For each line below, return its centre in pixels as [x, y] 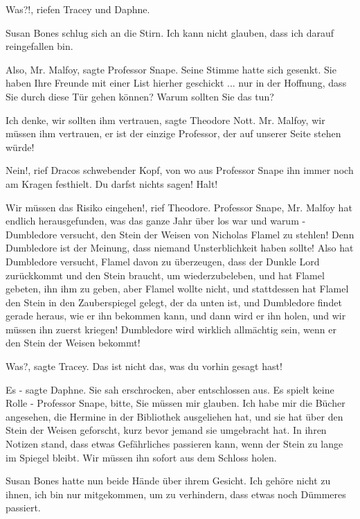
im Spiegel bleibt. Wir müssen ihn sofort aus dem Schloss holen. [141, 457]
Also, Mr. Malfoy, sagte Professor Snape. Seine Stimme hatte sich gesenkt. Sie [171, 69]
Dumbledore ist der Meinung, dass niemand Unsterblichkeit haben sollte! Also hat [180, 248]
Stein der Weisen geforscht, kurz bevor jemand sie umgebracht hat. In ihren [166, 430]
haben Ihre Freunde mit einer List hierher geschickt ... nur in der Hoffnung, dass [176, 83]
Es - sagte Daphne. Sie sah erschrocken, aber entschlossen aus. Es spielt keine [170, 389]
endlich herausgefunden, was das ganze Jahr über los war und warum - [156, 221]
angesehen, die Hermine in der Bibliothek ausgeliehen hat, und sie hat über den [174, 416]
